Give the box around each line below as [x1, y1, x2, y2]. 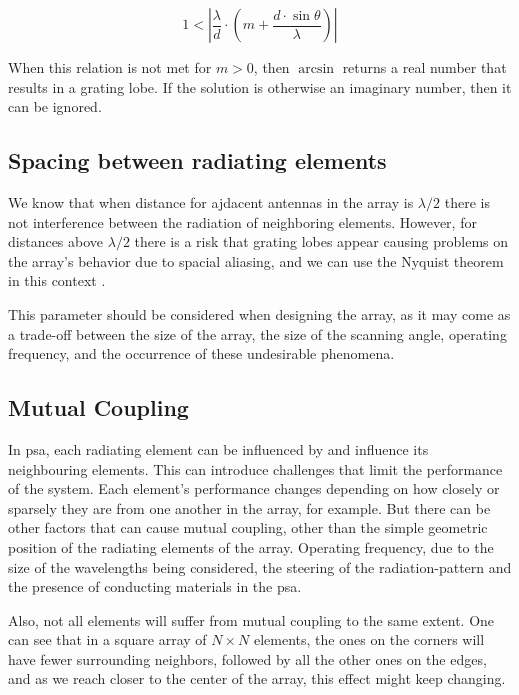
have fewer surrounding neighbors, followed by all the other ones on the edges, [8, 648, 487, 669]
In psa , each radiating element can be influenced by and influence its [8, 438, 429, 459]
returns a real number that [342, 57, 507, 77]
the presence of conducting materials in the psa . [8, 576, 302, 597]
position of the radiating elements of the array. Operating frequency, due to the [8, 536, 494, 557]
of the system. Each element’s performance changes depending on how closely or [8, 478, 500, 499]
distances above [8, 231, 104, 252]
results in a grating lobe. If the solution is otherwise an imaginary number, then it [8, 76, 512, 97]
